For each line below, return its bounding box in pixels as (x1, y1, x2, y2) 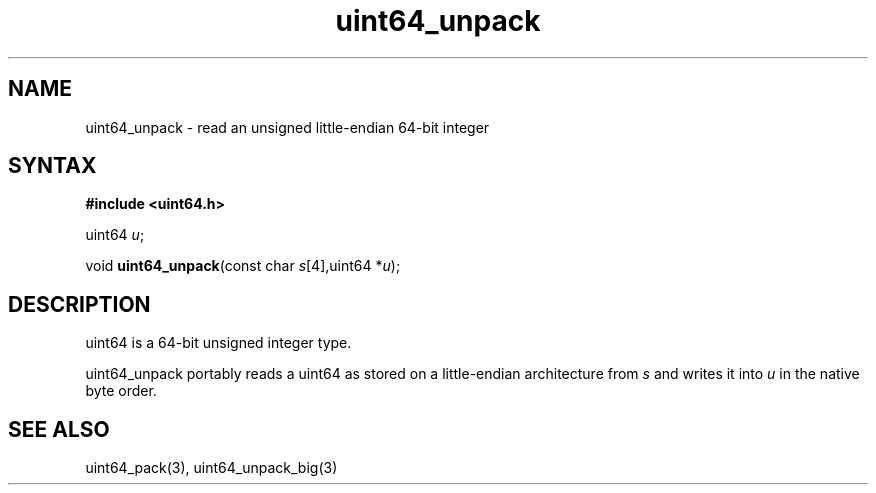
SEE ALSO (8, 416, 110, 442)
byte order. (85, 382, 157, 400)
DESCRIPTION (8, 291, 151, 317)
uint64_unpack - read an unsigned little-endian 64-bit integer (85, 118, 490, 136)
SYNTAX (8, 153, 97, 179)
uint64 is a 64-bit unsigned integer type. (85, 334, 352, 352)
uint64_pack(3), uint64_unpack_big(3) (85, 459, 338, 477)
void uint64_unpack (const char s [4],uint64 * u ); (85, 257, 401, 275)
